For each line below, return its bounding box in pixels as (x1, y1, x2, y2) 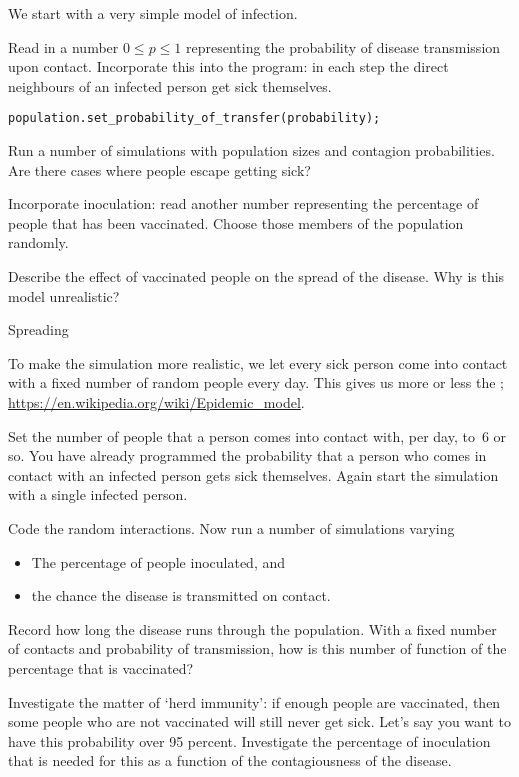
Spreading (8, 319, 69, 340)
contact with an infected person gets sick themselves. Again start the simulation (8, 464, 499, 485)
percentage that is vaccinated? (8, 657, 194, 678)
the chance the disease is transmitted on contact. (31, 585, 331, 606)
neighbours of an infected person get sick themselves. (8, 75, 332, 96)
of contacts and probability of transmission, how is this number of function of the (8, 638, 507, 659)
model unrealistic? (8, 285, 120, 306)
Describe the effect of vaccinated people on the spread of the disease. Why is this (8, 266, 505, 286)
